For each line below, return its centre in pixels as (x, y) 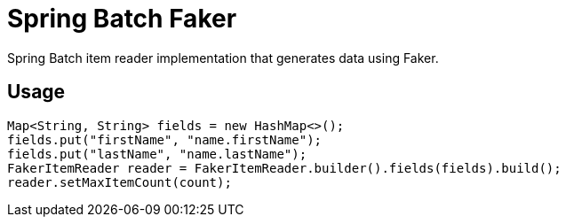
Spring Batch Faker (122, 19)
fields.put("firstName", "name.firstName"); (165, 139)
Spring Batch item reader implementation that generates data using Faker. (223, 58)
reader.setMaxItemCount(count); (120, 182)
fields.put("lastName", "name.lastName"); (157, 154)
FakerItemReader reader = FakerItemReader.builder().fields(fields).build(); (284, 168)
